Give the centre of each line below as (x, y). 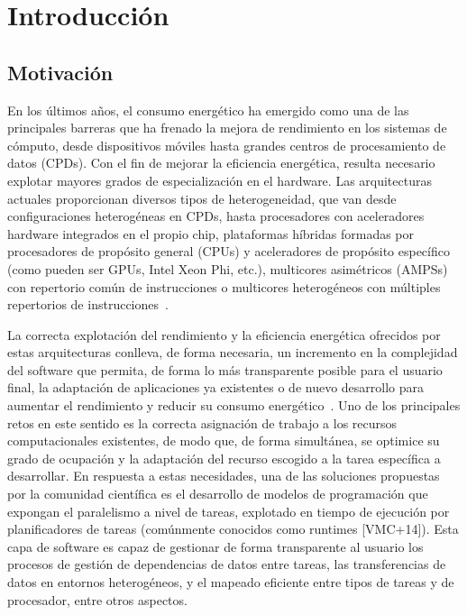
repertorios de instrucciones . (88, 304)
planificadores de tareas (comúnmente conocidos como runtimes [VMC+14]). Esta (233, 529)
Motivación (60, 72)
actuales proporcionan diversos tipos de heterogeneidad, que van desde (202, 198)
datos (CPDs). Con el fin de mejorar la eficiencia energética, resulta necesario (221, 163)
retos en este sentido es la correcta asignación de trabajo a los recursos (202, 422)
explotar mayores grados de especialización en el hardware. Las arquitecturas (220, 180)
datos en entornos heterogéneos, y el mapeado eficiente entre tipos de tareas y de (231, 582)
